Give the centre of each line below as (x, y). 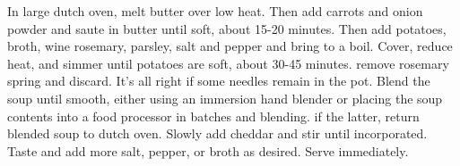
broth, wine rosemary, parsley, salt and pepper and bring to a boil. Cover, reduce (230, 46)
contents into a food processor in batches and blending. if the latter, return (213, 116)
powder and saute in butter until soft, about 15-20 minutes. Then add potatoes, (227, 28)
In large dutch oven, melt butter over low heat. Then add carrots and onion (215, 11)
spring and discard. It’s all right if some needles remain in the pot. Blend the (219, 81)
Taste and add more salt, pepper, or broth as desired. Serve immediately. (208, 150)
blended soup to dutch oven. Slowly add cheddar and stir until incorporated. (217, 133)
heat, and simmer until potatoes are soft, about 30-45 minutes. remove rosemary (228, 63)
